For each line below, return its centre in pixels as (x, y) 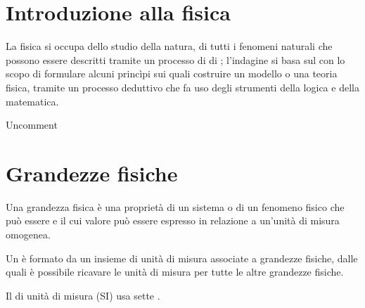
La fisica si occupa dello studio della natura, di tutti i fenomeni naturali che (169, 46)
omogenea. (28, 234)
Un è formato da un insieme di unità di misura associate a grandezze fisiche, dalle (182, 258)
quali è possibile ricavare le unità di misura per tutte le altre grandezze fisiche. (175, 272)
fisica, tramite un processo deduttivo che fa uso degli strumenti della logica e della (182, 87)
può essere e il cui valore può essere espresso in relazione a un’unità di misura (173, 220)
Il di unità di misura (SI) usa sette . (83, 295)
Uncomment (32, 125)
